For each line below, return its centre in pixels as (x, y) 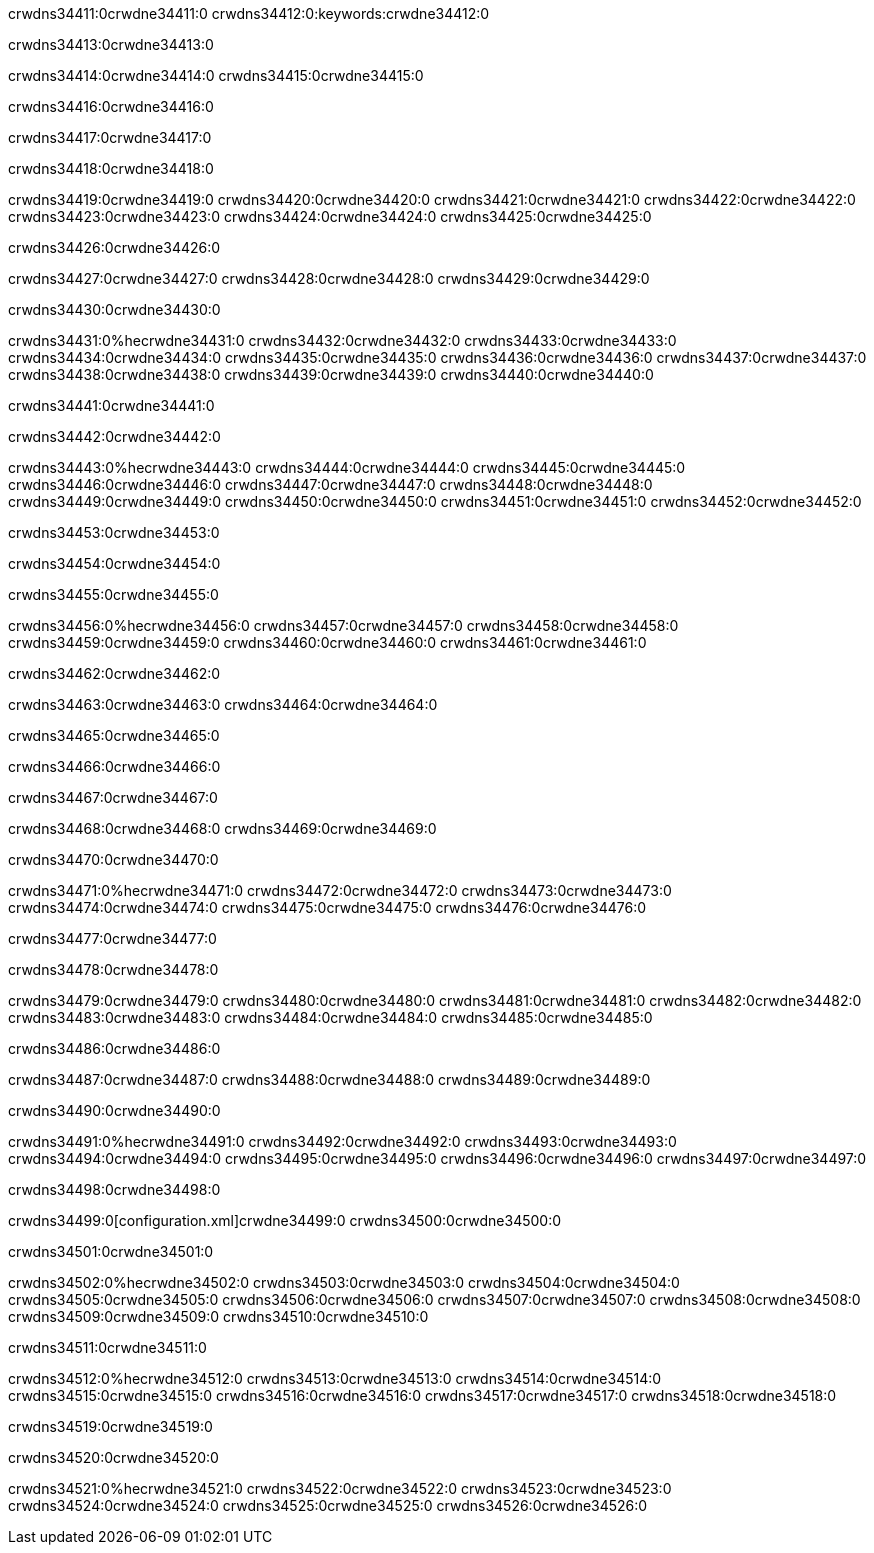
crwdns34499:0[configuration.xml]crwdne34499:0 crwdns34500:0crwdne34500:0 (285, 1220)
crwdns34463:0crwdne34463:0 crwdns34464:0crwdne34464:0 (223, 704)
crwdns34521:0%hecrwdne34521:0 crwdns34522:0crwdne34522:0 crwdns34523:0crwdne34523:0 (340, 1488)
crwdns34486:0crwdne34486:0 (114, 1048)
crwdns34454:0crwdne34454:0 (114, 563)
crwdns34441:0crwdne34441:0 (111, 405)
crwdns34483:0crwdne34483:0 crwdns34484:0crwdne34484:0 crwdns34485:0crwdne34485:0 (330, 1017)
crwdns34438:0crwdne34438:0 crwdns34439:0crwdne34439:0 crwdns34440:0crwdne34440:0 (331, 374)
